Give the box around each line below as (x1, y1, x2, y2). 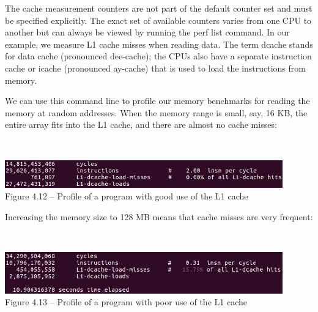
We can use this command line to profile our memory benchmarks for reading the (5, 94, 310, 107)
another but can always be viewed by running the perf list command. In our (5, 26, 290, 39)
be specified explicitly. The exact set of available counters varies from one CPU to (5, 13, 312, 26)
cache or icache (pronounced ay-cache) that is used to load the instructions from (5, 61, 306, 74)
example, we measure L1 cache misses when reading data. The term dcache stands (5, 37, 313, 50)
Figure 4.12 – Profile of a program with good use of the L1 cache (5, 190, 248, 202)
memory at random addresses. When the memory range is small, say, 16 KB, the (5, 106, 308, 119)
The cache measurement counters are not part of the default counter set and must (5, 2, 312, 14)
